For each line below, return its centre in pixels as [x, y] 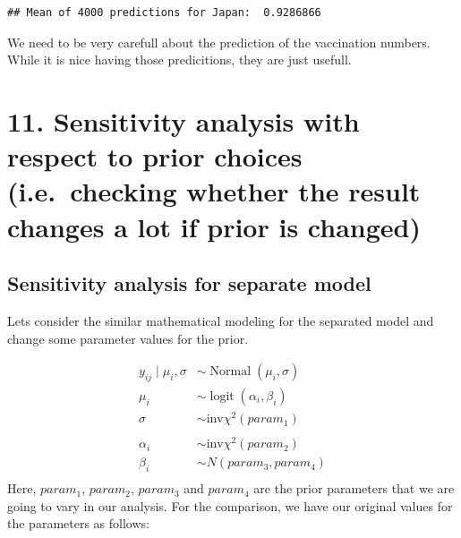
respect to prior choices [155, 156]
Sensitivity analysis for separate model [189, 283]
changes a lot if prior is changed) [214, 226]
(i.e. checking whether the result [214, 191]
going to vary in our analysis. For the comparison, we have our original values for [230, 505]
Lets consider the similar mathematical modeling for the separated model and [221, 320]
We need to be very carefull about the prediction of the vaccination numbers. [219, 42]
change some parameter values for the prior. [128, 338]
